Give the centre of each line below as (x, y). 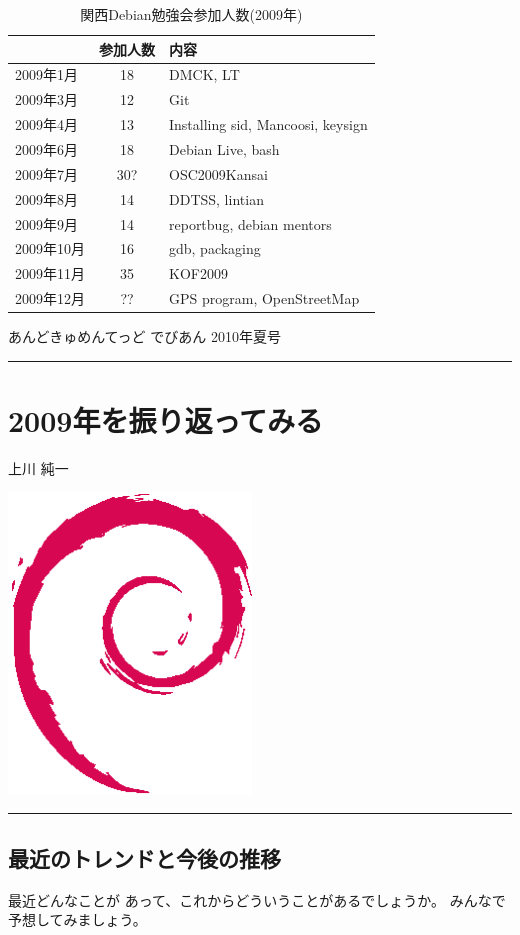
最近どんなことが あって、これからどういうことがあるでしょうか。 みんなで (257, 899)
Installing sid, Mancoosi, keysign (268, 124)
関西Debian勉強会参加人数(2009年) (191, 14)
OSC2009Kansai (218, 173)
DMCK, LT (204, 74)
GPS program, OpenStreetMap (264, 298)
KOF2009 (198, 273)
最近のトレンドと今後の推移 (144, 857)
